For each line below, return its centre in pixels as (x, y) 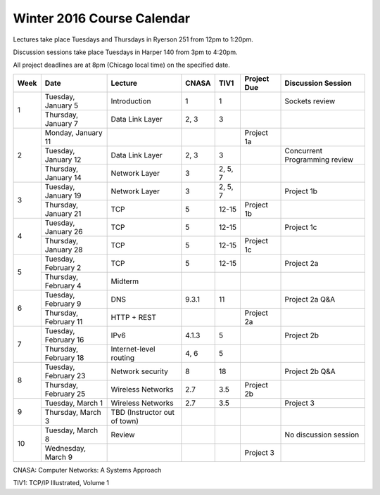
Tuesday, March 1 (74, 403)
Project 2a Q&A (310, 299)
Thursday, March (73, 412)
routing (123, 357)
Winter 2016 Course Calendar (101, 18)
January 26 (64, 231)
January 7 (62, 123)
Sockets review (310, 101)
